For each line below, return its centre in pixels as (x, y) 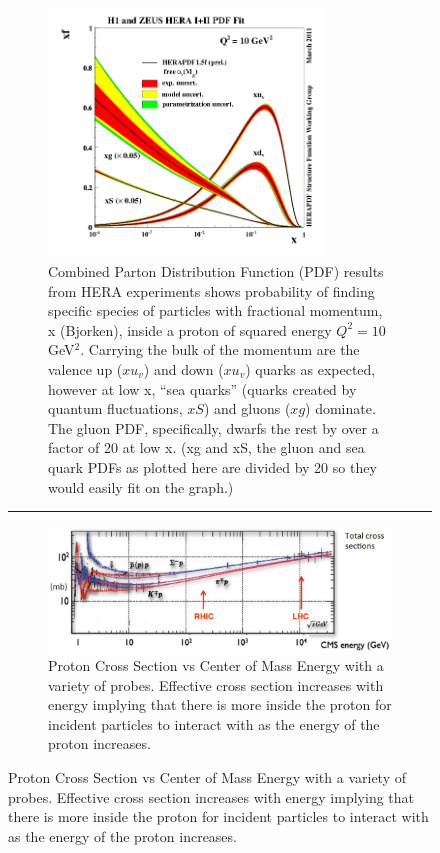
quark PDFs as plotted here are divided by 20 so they (212, 466)
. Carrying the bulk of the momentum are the (220, 349)
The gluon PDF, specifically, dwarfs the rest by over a (213, 427)
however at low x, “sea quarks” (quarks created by (202, 388)
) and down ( (183, 369)
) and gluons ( (247, 408)
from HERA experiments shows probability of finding (211, 290)
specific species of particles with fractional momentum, (215, 310)
